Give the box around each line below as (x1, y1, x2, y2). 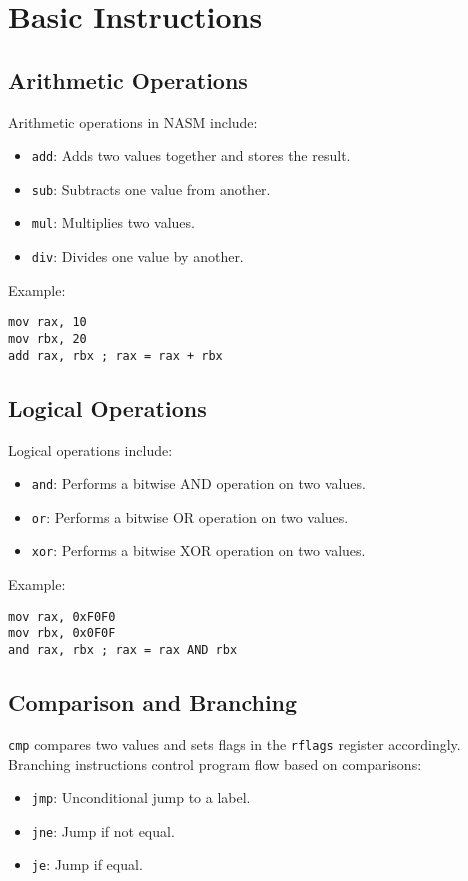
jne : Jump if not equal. (31, 820, 175, 841)
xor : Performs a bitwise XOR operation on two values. (31, 540, 366, 561)
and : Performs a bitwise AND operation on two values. (31, 473, 366, 494)
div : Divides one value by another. (31, 246, 244, 267)
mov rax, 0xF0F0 (8, 609, 116, 624)
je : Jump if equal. (31, 854, 143, 875)
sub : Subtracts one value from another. (31, 178, 271, 199)
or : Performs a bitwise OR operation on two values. (31, 506, 349, 527)
